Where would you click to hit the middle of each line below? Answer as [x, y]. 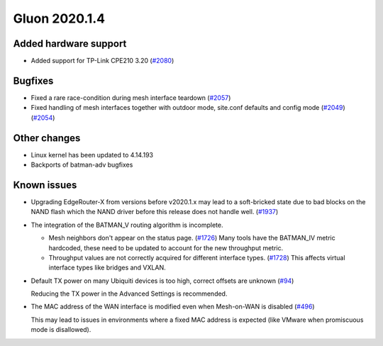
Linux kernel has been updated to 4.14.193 [92, 155]
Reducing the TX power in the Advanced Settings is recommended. [129, 294]
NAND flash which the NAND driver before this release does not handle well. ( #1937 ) [155, 212]
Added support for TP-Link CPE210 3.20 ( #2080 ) [102, 61]
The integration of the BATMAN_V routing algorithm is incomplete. [127, 225]
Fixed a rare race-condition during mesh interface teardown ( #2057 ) [131, 97]
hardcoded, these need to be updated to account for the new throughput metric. [166, 247]
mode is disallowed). [61, 330]
